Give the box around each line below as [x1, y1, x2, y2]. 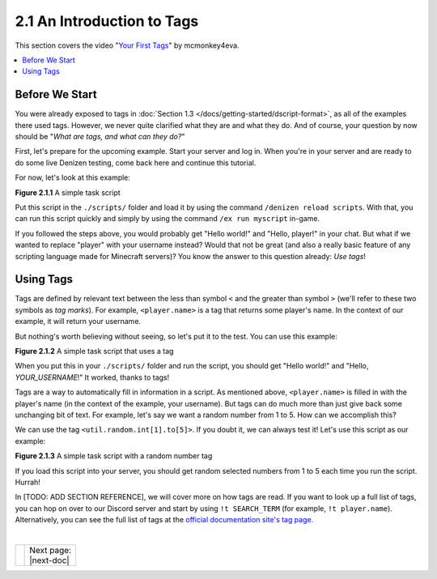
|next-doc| [29, 555, 70, 566]
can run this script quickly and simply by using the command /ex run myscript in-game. [15, 214, 320, 224]
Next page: [29, 544, 72, 556]
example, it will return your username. [15, 317, 142, 326]
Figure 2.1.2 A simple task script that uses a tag [15, 347, 174, 355]
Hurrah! [15, 477, 40, 487]
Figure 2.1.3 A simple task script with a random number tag [15, 451, 213, 461]
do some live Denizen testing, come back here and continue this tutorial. [15, 158, 257, 168]
